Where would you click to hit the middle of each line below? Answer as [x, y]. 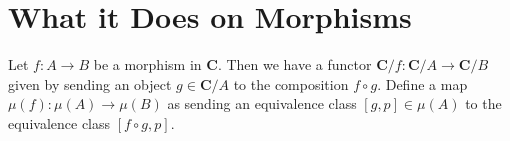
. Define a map [422, 83]
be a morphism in [147, 64]
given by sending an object [90, 83]
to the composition [291, 83]
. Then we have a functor [294, 64]
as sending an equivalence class [262, 103]
